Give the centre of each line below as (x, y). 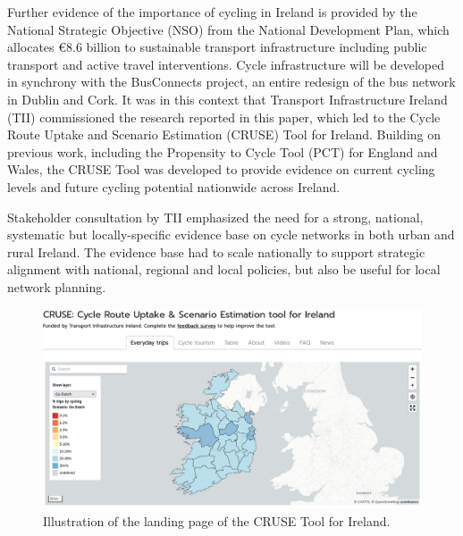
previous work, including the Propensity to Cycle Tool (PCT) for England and (223, 151)
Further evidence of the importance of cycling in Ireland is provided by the (212, 12)
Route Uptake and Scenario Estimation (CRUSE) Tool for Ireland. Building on (224, 134)
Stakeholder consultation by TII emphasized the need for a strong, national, (215, 217)
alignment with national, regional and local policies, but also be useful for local (224, 269)
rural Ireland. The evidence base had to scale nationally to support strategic (216, 251)
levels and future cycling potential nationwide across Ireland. (174, 186)
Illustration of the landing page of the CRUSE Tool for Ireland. (217, 520)
